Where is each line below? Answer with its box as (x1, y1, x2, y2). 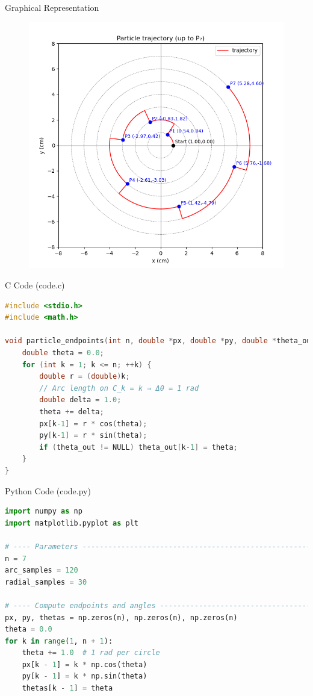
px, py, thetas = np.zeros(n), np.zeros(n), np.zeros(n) (5, 613, 238, 622)
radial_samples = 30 (5, 577, 87, 586)
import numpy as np (5, 507, 82, 516)
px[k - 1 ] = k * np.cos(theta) (22, 660, 147, 669)
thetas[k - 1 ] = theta (22, 684, 113, 693)
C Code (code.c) (5, 279, 65, 291)
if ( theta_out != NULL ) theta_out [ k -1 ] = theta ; (39, 443, 238, 452)
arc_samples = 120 (5, 566, 78, 575)
